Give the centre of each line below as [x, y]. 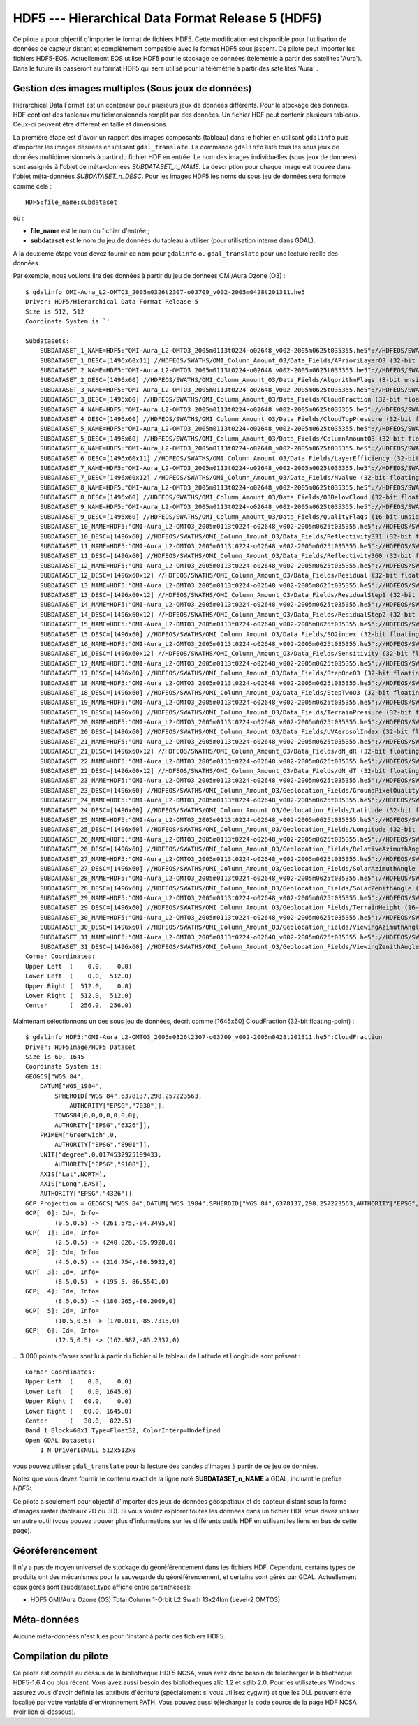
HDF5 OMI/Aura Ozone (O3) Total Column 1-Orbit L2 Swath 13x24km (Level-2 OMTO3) [155, 1600]
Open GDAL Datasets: [60, 1440]
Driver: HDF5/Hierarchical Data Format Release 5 [112, 302]
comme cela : [32, 186]
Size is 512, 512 [55, 311]
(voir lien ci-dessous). [44, 1712]
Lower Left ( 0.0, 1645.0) [79, 1391]
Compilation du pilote [60, 1656]
